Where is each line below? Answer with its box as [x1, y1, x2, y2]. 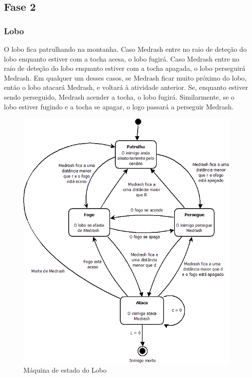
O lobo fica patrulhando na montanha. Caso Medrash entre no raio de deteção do [4, 44, 247, 54]
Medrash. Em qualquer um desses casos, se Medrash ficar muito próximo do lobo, [4, 72, 247, 83]
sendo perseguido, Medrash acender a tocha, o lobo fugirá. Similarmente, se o [4, 91, 234, 102]
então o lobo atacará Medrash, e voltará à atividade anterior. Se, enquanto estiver [4, 82, 248, 92]
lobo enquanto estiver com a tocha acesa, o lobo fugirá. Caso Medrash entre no [4, 53, 239, 63]
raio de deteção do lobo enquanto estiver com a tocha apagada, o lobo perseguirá [4, 63, 246, 73]
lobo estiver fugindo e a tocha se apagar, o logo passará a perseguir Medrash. [4, 101, 234, 111]
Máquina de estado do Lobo [23, 365, 107, 375]
